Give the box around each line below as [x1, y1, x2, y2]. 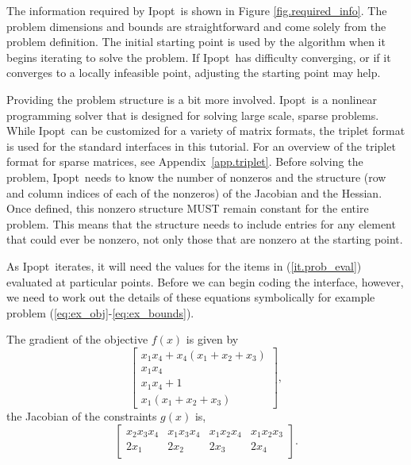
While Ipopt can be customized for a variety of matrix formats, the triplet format [6, 122, 405, 139]
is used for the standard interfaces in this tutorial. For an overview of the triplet [6, 137, 396, 154]
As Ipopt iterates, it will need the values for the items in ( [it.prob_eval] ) [6, 257, 362, 274]
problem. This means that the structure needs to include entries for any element [6, 215, 396, 232]
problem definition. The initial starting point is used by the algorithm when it [6, 33, 386, 50]
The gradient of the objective [6, 331, 148, 348]
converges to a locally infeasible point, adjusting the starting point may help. [6, 64, 381, 81]
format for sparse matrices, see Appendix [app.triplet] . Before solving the [6, 153, 363, 170]
